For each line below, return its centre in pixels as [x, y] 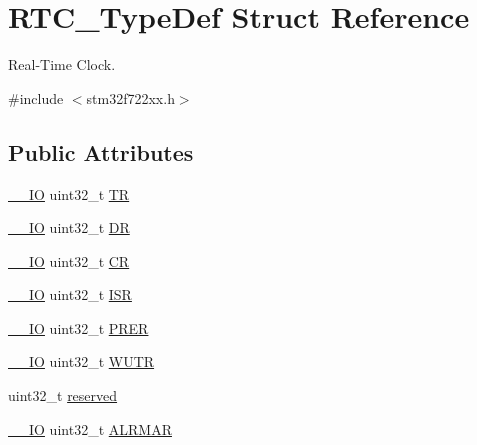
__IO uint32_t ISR [70, 294]
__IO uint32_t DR [69, 227]
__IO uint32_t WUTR [81, 361]
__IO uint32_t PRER [78, 327]
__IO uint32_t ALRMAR [90, 428]
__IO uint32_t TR [69, 193]
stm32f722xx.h [130, 97]
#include [36, 97]
